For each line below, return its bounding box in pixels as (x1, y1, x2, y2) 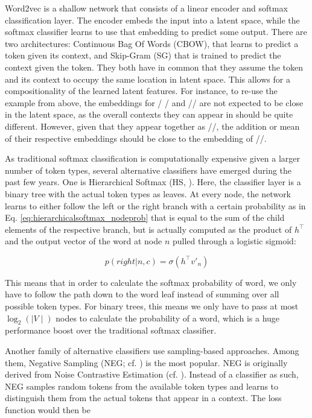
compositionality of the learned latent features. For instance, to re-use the (5, 84, 278, 97)
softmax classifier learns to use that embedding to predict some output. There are (5, 25, 307, 38)
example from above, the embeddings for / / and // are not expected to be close (5, 96, 304, 109)
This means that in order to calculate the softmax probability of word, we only (5, 276, 297, 288)
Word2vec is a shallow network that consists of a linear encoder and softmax (5, 2, 288, 14)
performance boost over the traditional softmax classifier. (5, 324, 217, 337)
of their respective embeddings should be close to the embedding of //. (5, 131, 267, 144)
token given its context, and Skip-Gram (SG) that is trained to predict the (5, 49, 281, 62)
